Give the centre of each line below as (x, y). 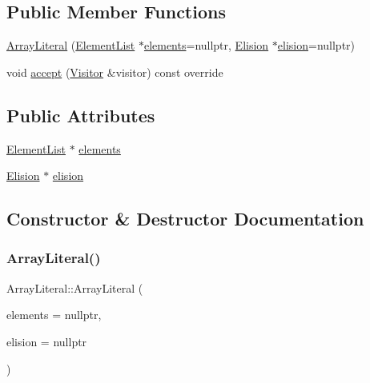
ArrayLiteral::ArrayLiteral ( (75, 287)
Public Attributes (81, 115)
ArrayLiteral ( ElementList (71, 45)
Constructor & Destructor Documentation (185, 219)
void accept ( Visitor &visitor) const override (115, 72)
